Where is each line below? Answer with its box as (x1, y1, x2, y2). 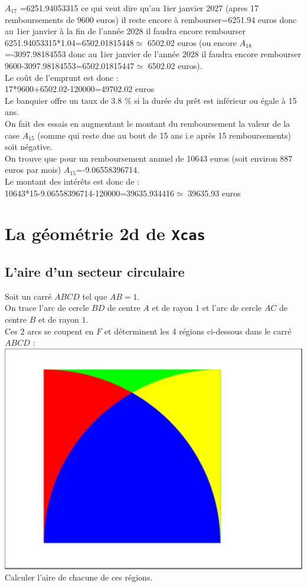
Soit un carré (5, 290, 52, 302)
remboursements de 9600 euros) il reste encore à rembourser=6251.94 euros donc (5, 13, 297, 25)
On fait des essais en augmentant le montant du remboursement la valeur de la (5, 117, 290, 129)
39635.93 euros (188, 186, 241, 199)
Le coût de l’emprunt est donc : (5, 71, 119, 83)
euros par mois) (5, 163, 61, 176)
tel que (82, 290, 107, 302)
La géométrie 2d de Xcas (5, 221, 205, 245)
